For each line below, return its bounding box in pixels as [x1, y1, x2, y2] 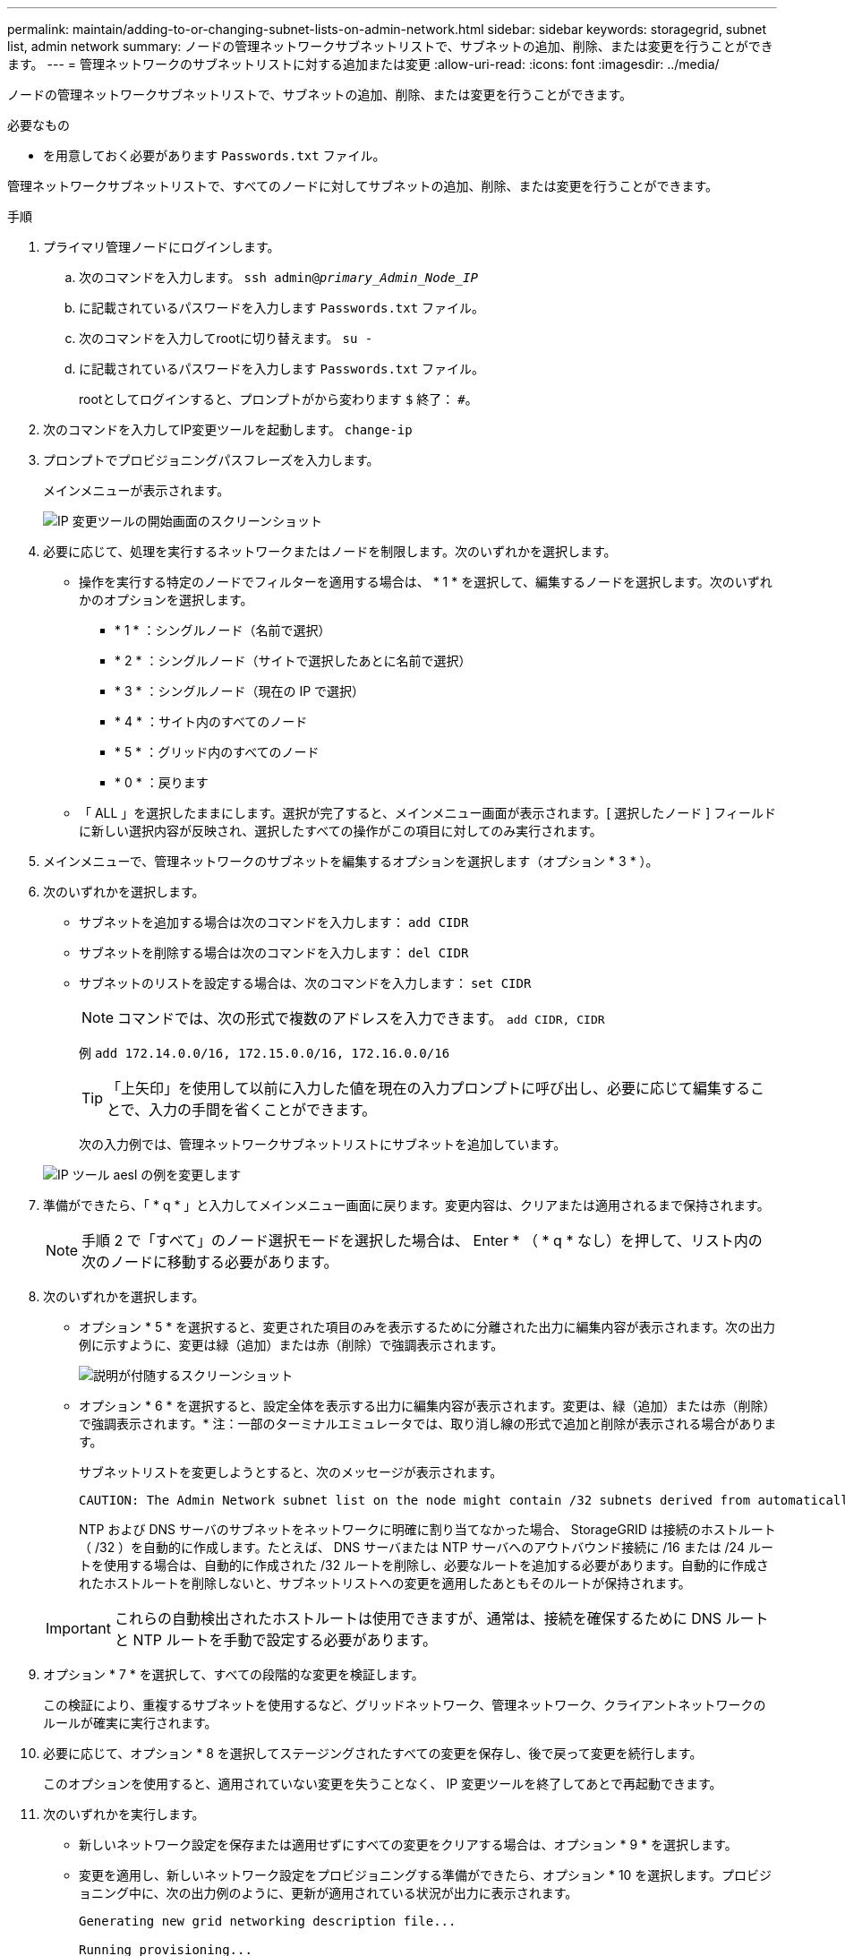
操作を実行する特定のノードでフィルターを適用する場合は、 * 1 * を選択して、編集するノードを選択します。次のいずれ [79, 574, 772, 589]
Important [46, 1619, 111, 1637]
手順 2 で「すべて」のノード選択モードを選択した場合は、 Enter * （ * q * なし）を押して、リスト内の [81, 1231, 763, 1249]
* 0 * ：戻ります [115, 775, 209, 790]
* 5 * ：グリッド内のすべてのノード [115, 744, 320, 759]
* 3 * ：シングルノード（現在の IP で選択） [115, 683, 365, 699]
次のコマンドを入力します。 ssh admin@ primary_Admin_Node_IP [79, 270, 478, 285]
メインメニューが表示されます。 [43, 483, 230, 498]
